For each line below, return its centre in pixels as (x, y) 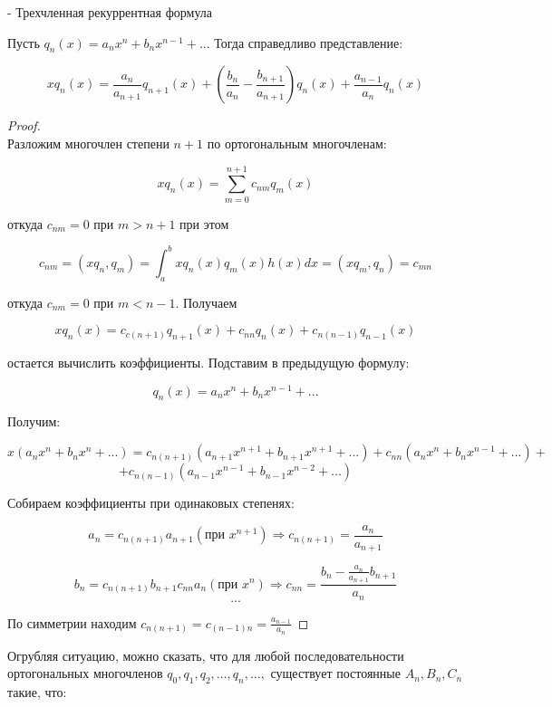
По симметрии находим (72, 622)
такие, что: (37, 692)
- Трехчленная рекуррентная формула (110, 12)
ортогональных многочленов (85, 673)
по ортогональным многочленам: (297, 143)
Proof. (24, 125)
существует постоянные (335, 673)
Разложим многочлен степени (88, 143)
